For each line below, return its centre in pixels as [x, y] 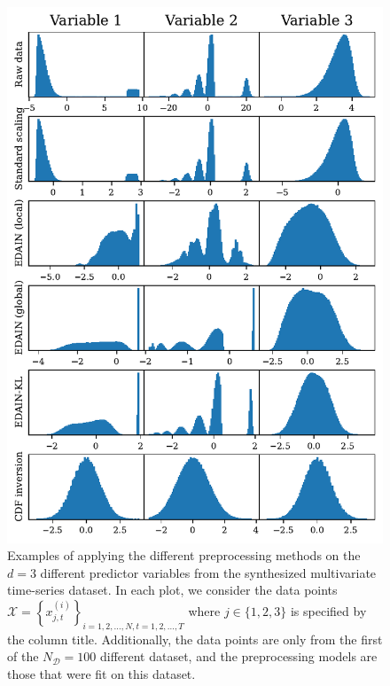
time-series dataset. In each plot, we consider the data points [172, 590]
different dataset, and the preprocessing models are [238, 656]
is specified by [328, 611]
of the [23, 656]
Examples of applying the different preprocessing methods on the [184, 555]
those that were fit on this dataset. [101, 674]
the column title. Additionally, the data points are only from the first [195, 639]
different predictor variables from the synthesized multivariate [208, 572]
